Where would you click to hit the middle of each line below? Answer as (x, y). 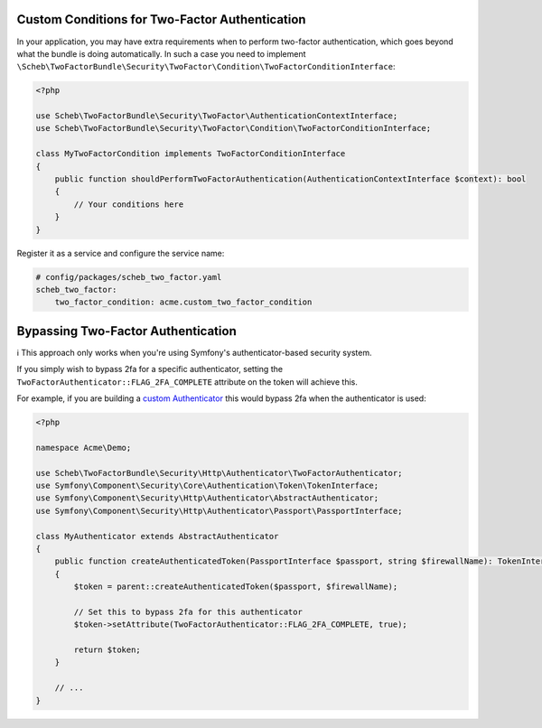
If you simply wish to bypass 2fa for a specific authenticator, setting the (150, 369)
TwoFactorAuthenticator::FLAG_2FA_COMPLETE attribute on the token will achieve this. (187, 382)
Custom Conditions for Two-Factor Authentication (161, 19)
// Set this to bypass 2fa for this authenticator (188, 611)
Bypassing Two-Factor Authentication (126, 331)
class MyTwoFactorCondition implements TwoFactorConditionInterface (191, 154)
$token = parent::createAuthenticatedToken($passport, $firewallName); (236, 587)
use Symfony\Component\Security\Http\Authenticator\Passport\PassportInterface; (219, 511)
